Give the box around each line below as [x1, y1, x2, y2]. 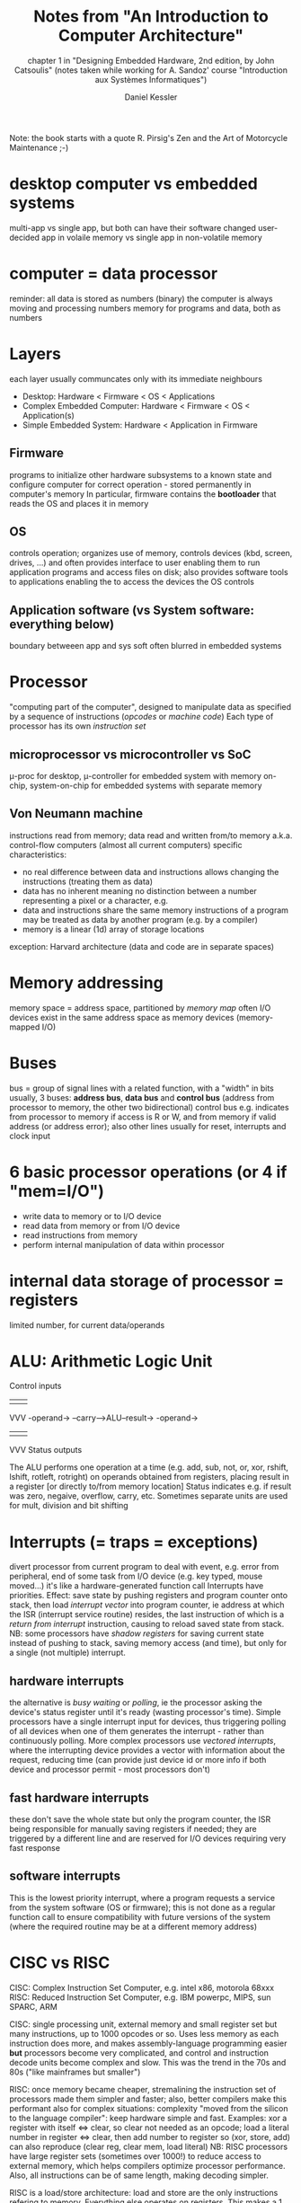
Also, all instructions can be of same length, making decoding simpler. [9, 2170, 270, 2181]
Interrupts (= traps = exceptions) [9, 1532, 259, 1552]
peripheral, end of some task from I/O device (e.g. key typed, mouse [9, 1570, 263, 1582]
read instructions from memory [22, 1229, 137, 1241]
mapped [9, 1022, 40, 1032]
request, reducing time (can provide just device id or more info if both [9, 1755, 267, 1765]
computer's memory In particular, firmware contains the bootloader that [9, 488, 277, 500]
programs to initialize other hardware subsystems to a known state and [9, 469, 272, 480]
